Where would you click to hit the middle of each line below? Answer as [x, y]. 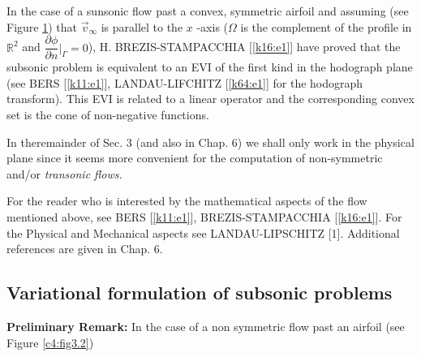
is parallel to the [142, 26]
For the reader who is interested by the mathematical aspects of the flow [187, 201]
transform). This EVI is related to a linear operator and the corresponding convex [210, 99]
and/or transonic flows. [64, 173]
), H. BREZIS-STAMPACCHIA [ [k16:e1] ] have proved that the [244, 47]
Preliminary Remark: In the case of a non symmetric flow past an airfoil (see [206, 326]
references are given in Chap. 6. [85, 249]
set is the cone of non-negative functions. [108, 115]
